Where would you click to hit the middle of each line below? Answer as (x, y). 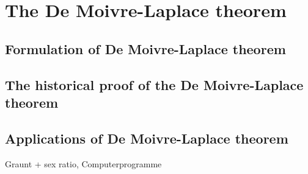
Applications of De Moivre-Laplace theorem (147, 138)
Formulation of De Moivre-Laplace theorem (145, 48)
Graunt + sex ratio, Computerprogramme (83, 163)
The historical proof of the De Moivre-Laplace (154, 84)
